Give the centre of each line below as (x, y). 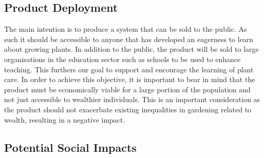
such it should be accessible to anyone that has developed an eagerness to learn (129, 39)
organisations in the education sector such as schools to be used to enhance (122, 59)
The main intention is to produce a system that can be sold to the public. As (126, 29)
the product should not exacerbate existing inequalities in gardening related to (128, 109)
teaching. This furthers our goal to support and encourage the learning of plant (129, 69)
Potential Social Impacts (70, 147)
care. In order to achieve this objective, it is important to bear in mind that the (130, 79)
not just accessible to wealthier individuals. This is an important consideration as (132, 99)
